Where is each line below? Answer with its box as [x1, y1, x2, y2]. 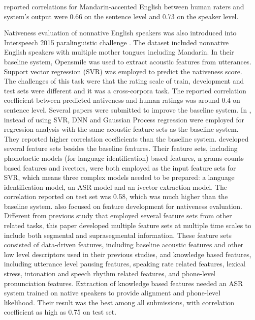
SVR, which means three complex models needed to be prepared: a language [4, 172, 235, 182]
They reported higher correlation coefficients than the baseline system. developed [4, 133, 249, 144]
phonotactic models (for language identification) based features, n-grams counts [4, 152, 244, 163]
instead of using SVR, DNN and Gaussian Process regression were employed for [4, 114, 244, 124]
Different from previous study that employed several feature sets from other [4, 210, 232, 221]
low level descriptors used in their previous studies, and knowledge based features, [4, 249, 252, 259]
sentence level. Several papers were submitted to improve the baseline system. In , [4, 104, 252, 115]
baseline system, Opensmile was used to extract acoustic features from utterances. [4, 56, 252, 66]
